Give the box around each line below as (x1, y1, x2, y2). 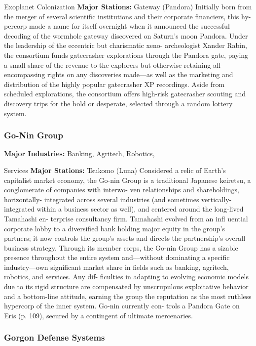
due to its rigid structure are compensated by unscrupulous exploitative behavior (4, 281, 249, 292)
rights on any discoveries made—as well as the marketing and (47, 69, 233, 80)
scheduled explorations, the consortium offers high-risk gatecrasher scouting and (4, 88, 246, 99)
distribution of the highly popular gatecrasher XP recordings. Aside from (4, 79, 225, 89)
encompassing (4, 69, 45, 80)
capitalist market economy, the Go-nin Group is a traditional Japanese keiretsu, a (4, 174, 251, 185)
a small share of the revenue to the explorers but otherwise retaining (4, 59, 211, 70)
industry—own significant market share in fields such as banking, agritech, (4, 261, 229, 272)
